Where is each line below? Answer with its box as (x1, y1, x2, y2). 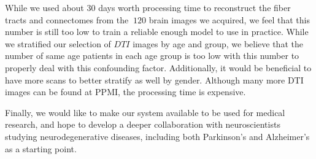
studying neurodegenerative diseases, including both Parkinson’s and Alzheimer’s (5, 130, 310, 142)
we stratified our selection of (5, 37, 111, 50)
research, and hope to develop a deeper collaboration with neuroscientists (5, 118, 280, 131)
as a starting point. (5, 142, 77, 155)
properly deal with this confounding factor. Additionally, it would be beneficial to (5, 61, 312, 74)
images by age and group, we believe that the (133, 37, 303, 50)
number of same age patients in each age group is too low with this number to (5, 49, 299, 62)
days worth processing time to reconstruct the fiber (98, 1, 291, 14)
